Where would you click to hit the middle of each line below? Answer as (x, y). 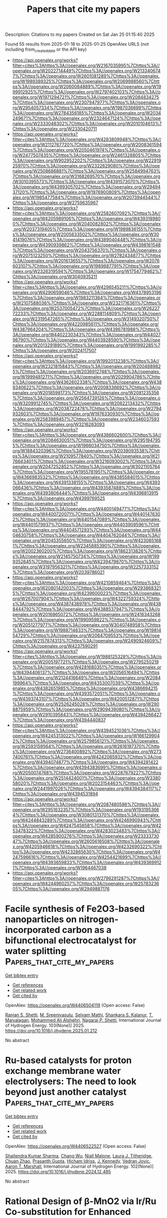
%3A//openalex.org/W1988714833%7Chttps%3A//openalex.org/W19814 (87, 630)
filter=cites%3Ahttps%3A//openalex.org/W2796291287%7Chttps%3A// (86, 878)
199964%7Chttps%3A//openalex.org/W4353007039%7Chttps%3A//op (86, 683)
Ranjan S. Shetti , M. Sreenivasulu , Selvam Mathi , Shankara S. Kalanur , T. (79, 1015)
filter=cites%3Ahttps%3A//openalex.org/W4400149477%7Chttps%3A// (86, 509)
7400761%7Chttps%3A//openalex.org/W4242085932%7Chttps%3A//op (87, 757)
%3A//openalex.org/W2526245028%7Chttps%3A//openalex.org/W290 (86, 704)
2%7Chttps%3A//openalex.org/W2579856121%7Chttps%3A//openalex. (86, 741)
